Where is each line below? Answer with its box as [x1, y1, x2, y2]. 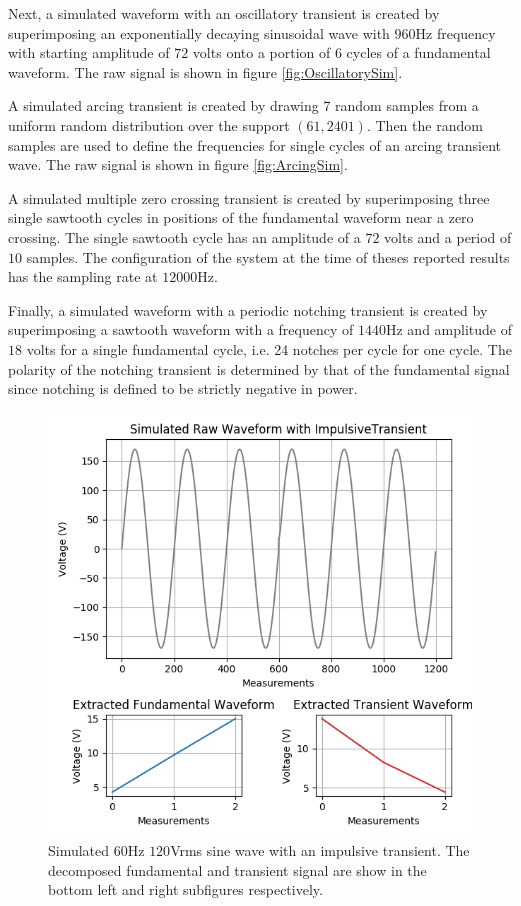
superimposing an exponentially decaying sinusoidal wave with [8, 22, 390, 43]
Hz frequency [415, 22, 496, 43]
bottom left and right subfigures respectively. [48, 879, 323, 900]
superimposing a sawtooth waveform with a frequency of [8, 319, 354, 340]
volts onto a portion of [192, 42, 331, 63]
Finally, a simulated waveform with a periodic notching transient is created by [8, 299, 488, 320]
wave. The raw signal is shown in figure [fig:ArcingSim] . [8, 154, 348, 175]
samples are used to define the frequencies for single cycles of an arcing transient [8, 134, 502, 155]
